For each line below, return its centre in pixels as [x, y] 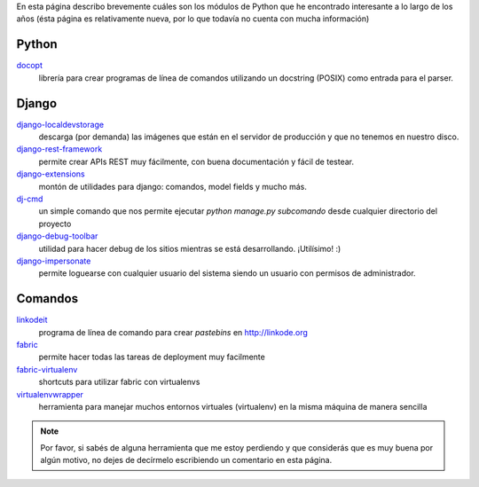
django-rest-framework [59, 149]
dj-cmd [30, 199]
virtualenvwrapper [50, 394]
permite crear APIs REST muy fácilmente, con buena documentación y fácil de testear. [196, 161]
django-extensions [51, 174]
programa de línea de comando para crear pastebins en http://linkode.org [173, 332]
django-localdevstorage [60, 124]
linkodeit [32, 320]
